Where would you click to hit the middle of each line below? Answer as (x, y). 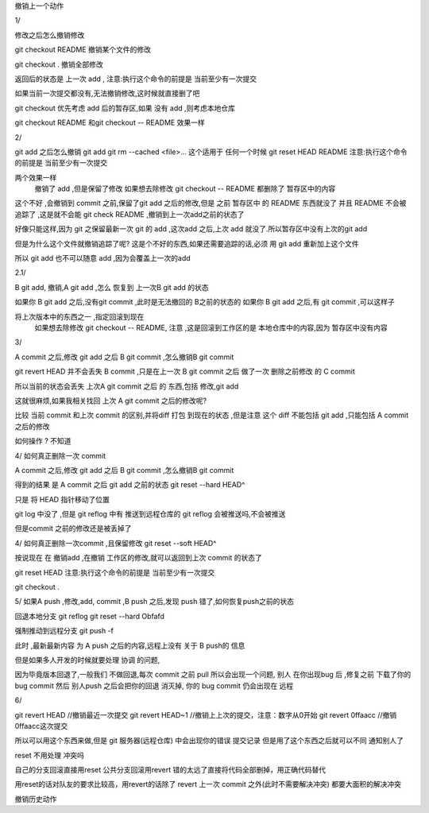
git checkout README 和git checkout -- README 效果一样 (110, 122)
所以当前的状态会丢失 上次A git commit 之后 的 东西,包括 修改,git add (127, 386)
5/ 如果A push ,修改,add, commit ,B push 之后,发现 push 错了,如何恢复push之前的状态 (154, 602)
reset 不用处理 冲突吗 (50, 755)
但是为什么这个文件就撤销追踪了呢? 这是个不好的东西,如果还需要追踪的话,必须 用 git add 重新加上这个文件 (187, 243)
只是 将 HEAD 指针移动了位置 (62, 499)
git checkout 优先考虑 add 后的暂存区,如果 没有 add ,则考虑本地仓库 (125, 108)
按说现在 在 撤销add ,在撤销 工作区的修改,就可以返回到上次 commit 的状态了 (138, 558)
